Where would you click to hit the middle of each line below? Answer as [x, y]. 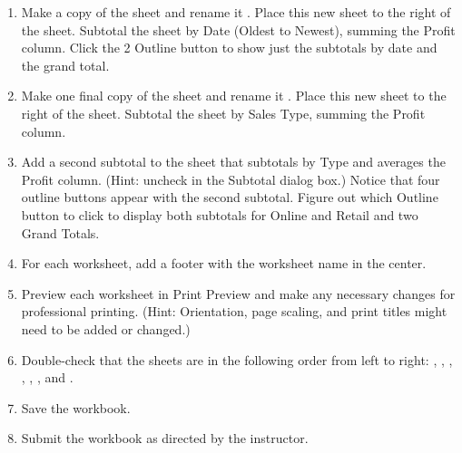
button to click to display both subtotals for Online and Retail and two [220, 214]
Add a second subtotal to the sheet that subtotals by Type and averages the [233, 162]
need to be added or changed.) [106, 328]
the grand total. [65, 65]
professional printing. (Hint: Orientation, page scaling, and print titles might [234, 311]
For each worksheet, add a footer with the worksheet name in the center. [224, 263]
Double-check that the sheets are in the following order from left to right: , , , [237, 359]
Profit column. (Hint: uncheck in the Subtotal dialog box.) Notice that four [231, 179]
